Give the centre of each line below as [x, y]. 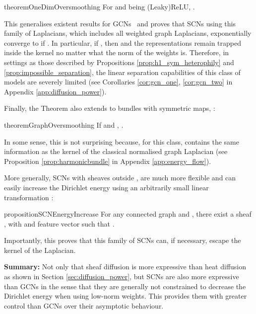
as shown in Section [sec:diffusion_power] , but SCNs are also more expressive [122, 276]
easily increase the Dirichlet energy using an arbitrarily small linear [106, 187]
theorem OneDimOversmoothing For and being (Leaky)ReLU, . [99, 6]
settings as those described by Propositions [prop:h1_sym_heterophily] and [119, 62]
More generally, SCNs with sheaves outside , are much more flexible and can [120, 178]
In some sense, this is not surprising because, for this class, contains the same [122, 141]
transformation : [29, 197]
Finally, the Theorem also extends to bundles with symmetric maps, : [110, 108]
